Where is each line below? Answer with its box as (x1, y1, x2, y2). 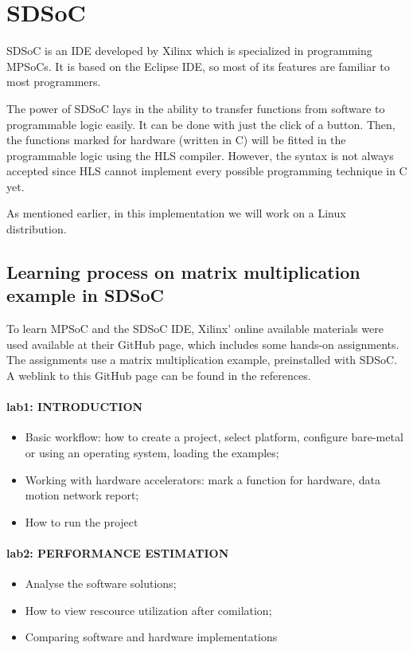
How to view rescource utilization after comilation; (25, 601, 272, 618)
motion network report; (25, 487, 139, 503)
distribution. (6, 221, 67, 237)
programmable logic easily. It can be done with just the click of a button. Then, (6, 116, 395, 132)
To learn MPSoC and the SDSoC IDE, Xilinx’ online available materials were (6, 320, 384, 337)
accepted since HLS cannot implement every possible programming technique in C (6, 162, 407, 179)
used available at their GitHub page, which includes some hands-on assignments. (6, 335, 399, 352)
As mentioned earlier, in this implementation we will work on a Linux (6, 205, 346, 221)
